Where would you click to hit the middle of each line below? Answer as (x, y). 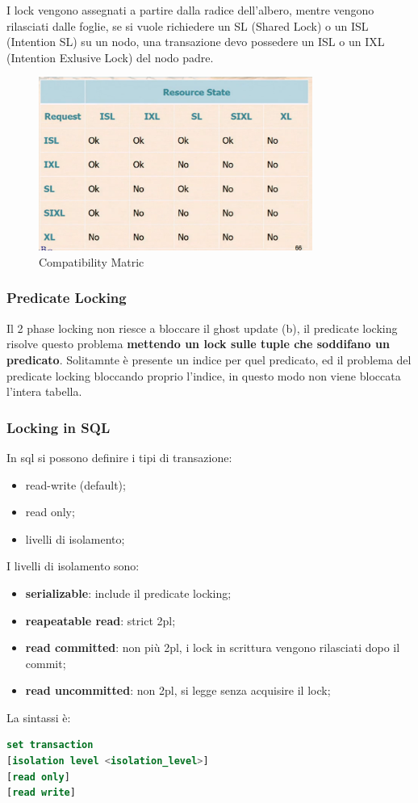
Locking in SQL (59, 427)
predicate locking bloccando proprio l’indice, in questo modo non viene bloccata (204, 375)
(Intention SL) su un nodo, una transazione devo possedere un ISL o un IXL (196, 42)
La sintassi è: (39, 717)
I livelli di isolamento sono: (73, 566)
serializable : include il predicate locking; (128, 593)
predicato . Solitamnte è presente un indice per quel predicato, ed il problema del (209, 359)
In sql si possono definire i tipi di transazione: (119, 457)
